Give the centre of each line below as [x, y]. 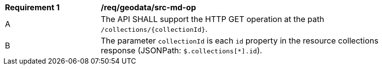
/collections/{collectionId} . [154, 29]
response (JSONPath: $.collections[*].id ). [182, 50]
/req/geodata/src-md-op [149, 7]
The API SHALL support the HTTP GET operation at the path [212, 19]
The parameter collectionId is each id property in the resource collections [240, 41]
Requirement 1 [32, 7]
